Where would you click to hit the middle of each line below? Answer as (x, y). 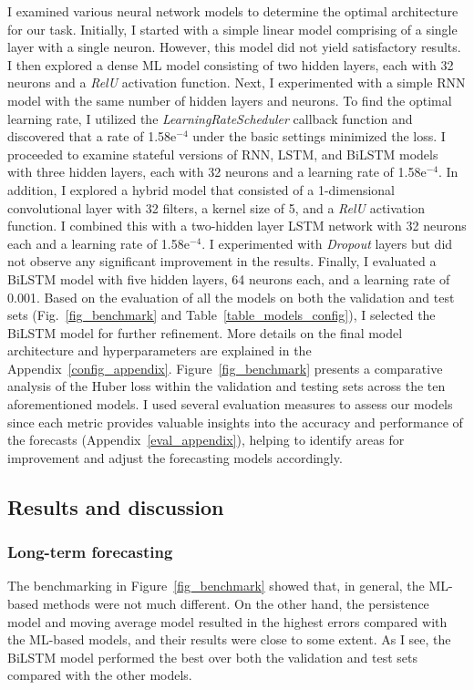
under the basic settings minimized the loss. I (319, 136)
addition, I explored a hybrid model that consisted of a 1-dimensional (201, 189)
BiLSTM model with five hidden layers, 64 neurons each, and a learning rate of (229, 278)
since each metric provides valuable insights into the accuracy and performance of (235, 422)
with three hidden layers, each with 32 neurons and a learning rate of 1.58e (217, 172)
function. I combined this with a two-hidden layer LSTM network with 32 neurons (237, 226)
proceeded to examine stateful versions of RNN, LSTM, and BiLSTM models (223, 154)
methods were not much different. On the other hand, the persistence (236, 604)
